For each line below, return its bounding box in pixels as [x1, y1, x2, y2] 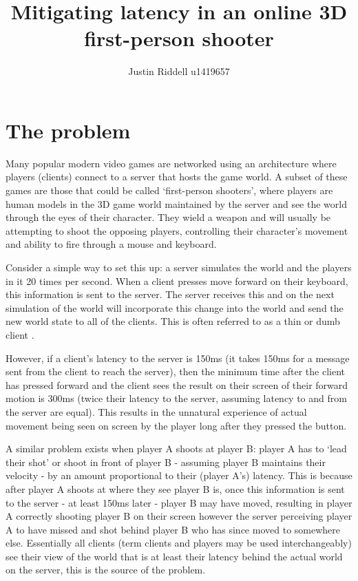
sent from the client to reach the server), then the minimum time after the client [6, 364, 346, 379]
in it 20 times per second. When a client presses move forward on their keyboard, [6, 273, 348, 288]
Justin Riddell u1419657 [128, 64, 230, 78]
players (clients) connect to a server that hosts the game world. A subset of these [6, 169, 348, 184]
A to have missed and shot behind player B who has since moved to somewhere [6, 522, 340, 536]
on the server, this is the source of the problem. [6, 562, 206, 577]
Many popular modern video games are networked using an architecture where [6, 156, 337, 170]
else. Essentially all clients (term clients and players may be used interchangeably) [6, 536, 352, 550]
